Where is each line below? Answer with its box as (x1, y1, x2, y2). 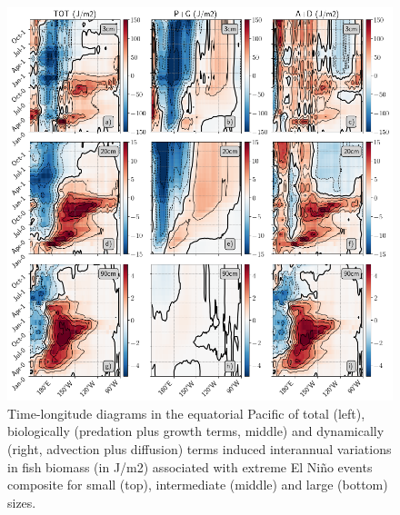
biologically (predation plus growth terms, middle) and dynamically (7, 421, 385, 441)
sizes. (7, 492, 36, 511)
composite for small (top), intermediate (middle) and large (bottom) (7, 475, 388, 494)
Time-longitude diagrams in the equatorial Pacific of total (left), (7, 403, 365, 422)
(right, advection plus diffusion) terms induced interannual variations (7, 440, 392, 459)
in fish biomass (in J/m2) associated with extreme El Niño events (7, 457, 373, 476)
